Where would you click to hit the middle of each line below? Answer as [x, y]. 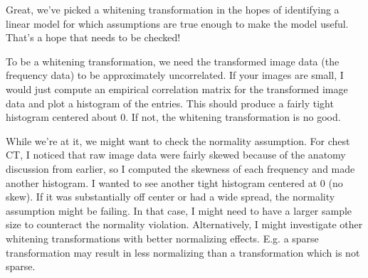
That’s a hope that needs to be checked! [93, 37]
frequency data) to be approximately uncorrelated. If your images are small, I [175, 75]
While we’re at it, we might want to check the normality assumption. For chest [178, 140]
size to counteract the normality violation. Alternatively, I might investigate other [184, 224]
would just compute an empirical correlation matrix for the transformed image [177, 89]
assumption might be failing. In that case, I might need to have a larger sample [179, 210]
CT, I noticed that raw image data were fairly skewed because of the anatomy [176, 155]
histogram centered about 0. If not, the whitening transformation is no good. [173, 117]
